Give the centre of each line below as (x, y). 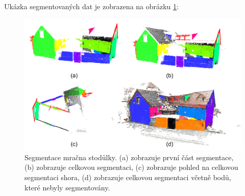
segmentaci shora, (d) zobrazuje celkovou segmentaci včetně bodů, (128, 177)
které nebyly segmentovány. (67, 187)
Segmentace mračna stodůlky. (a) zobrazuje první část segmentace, (129, 157)
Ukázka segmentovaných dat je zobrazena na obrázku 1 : (91, 6)
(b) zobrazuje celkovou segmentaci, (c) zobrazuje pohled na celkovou (131, 167)
